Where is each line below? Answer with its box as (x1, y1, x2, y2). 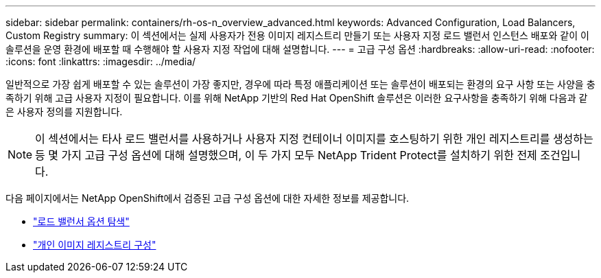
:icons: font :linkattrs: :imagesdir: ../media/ (5, 56, 196, 67)
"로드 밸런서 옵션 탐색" (33, 216, 130, 227)
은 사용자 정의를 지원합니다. (5, 106, 123, 117)
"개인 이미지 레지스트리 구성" (33, 239, 156, 251)
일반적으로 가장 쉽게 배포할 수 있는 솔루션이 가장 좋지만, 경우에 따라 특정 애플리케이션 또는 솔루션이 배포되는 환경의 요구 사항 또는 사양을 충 (5, 78, 596, 90)
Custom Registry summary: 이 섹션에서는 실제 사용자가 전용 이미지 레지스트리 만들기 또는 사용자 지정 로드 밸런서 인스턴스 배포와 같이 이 (5, 30, 589, 41)
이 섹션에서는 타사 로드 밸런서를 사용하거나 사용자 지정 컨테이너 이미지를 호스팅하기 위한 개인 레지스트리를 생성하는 (35, 132, 593, 146)
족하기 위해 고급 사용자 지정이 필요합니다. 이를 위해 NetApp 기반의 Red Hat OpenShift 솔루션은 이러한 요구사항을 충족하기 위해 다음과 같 (5, 92, 588, 104)
